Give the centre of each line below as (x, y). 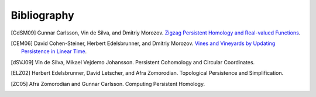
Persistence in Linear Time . (54, 51)
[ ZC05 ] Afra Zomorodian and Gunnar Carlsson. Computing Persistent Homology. (108, 84)
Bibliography (42, 15)
